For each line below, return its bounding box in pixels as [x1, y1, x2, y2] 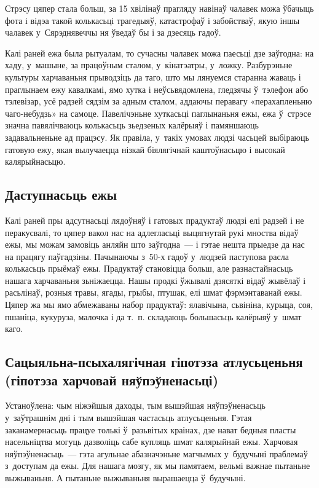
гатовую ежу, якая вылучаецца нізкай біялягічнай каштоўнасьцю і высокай [5, 143, 285, 155]
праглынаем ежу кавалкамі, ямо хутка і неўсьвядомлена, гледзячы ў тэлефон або [5, 82, 309, 95]
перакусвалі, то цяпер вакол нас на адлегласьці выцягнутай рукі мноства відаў [5, 226, 299, 238]
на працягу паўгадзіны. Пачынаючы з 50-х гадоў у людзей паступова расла [5, 250, 289, 262]
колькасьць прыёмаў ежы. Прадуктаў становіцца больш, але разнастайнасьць [5, 262, 293, 275]
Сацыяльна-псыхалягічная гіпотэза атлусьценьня [5, 352, 303, 371]
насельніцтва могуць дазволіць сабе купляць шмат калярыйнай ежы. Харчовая [5, 435, 298, 448]
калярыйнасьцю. [5, 155, 66, 168]
